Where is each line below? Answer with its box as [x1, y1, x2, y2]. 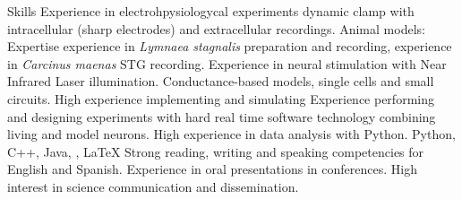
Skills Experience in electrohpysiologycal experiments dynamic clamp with [7, 2, 415, 20]
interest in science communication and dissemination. [7, 177, 299, 195]
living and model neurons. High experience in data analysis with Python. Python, [7, 125, 456, 143]
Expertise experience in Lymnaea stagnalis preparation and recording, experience [7, 37, 452, 56]
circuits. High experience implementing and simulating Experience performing [7, 89, 434, 108]
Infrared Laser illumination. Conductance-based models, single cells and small [7, 72, 434, 91]
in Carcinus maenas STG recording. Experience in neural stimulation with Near [7, 54, 447, 73]
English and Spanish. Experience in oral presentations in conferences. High [7, 160, 417, 178]
